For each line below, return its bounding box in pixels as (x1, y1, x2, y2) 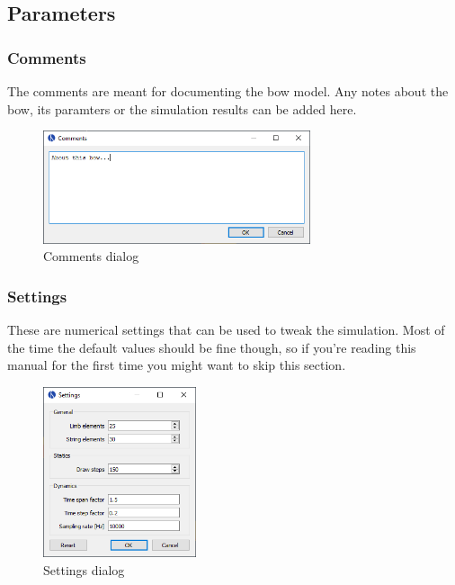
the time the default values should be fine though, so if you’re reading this (7, 337, 416, 356)
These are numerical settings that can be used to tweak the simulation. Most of (7, 320, 445, 339)
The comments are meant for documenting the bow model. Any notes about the (7, 82, 449, 100)
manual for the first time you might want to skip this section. (7, 355, 346, 374)
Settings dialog (43, 560, 125, 579)
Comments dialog (43, 247, 139, 265)
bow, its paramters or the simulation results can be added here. (7, 99, 357, 118)
